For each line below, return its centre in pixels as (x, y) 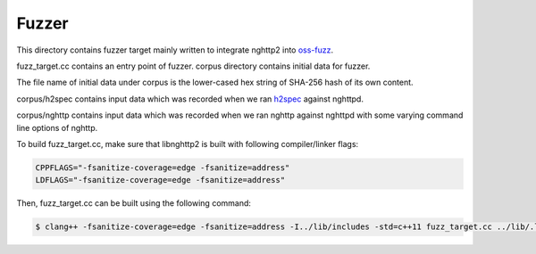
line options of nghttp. (57, 127)
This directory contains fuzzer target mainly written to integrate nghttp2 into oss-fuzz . (175, 50)
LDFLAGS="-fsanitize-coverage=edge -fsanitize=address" (160, 180)
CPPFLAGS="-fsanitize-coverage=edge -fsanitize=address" (163, 168)
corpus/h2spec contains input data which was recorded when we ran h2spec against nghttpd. (190, 99)
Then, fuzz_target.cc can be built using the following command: (134, 203)
